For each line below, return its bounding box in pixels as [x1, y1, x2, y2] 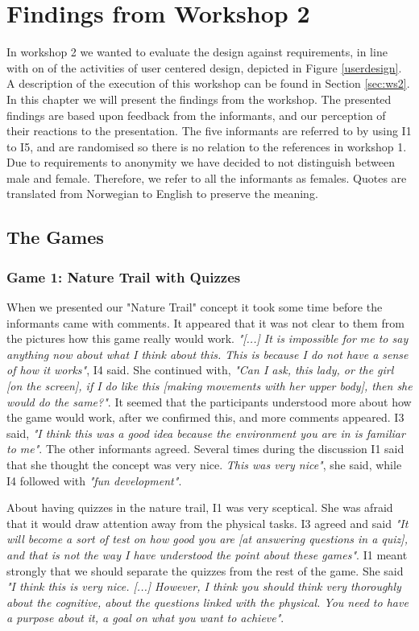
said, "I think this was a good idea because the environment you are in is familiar [6, 424, 405, 441]
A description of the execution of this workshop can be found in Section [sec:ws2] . [6, 75, 410, 92]
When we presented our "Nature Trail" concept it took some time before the [6, 299, 383, 315]
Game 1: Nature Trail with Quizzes [6, 266, 241, 287]
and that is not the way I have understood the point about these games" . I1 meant [6, 546, 408, 563]
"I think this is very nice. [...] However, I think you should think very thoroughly [6, 578, 401, 595]
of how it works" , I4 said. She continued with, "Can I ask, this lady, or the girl [6, 361, 394, 378]
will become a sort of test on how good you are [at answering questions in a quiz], [6, 530, 408, 547]
